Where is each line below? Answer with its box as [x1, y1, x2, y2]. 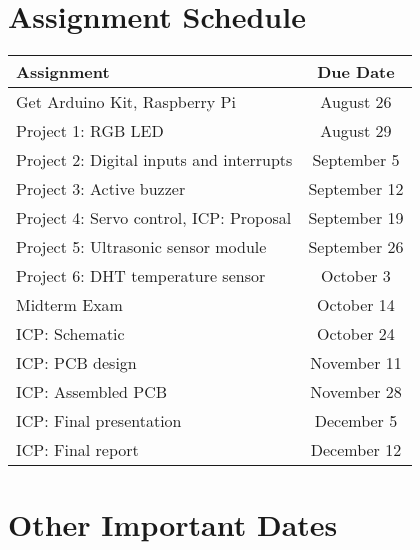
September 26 [308, 235, 404, 259]
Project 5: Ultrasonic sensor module [16, 235, 267, 259]
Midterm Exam [16, 293, 123, 317]
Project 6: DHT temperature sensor [16, 264, 266, 288]
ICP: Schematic [16, 322, 125, 346]
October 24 [317, 322, 395, 346]
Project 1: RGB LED [16, 119, 164, 143]
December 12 [310, 438, 402, 462]
